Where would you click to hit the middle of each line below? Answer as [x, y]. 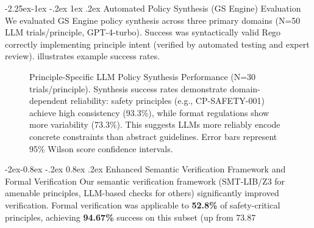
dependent [49, 101]
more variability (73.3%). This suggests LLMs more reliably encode [155, 124]
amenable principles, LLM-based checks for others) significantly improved [142, 193]
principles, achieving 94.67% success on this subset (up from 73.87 [130, 217]
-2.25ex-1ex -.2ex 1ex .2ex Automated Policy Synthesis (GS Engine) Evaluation [153, 8]
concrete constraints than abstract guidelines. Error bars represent [153, 136]
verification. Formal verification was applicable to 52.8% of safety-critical [143, 204]
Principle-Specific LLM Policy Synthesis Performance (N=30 [143, 76]
